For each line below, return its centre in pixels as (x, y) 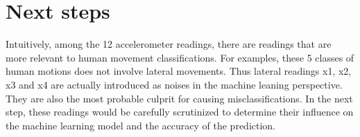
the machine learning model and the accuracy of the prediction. (141, 125)
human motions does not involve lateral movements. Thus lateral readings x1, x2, (179, 71)
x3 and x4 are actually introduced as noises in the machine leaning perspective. (174, 84)
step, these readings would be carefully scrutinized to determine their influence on (180, 112)
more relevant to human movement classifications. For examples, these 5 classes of (180, 57)
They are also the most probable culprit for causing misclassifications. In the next (179, 98)
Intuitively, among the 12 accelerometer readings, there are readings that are (169, 44)
